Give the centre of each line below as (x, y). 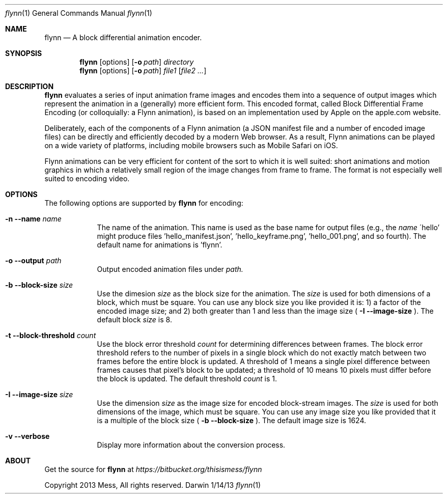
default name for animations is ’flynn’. (160, 245)
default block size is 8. (134, 320)
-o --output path (33, 260)
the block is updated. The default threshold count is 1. (187, 379)
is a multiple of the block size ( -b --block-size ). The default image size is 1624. (232, 420)
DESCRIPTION (30, 86)
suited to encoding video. (87, 178)
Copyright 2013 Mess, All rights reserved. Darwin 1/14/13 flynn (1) (153, 485)
